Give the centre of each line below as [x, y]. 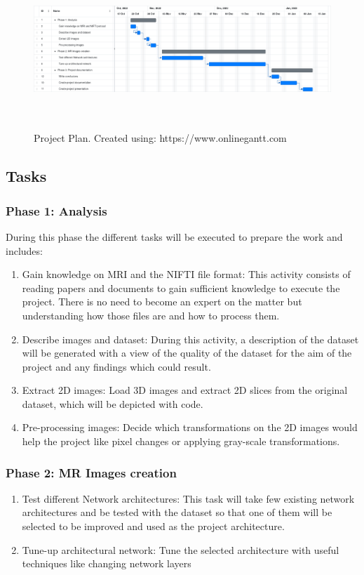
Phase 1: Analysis [56, 210]
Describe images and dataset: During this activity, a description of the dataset [190, 339]
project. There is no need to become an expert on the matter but [162, 302]
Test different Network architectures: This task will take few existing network [188, 498]
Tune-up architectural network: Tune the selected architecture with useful [181, 549]
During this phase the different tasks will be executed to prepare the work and [174, 236]
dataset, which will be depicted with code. [113, 403]
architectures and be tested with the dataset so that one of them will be [177, 512]
